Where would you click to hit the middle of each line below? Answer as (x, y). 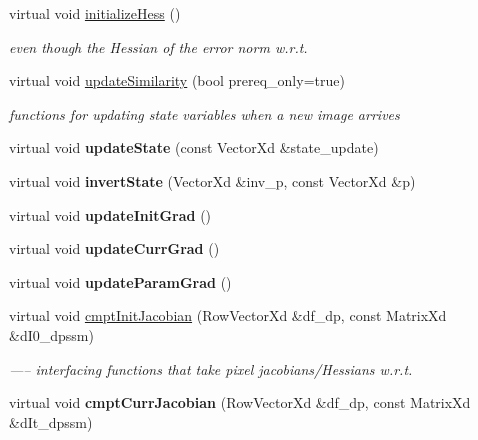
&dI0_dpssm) (51, 334)
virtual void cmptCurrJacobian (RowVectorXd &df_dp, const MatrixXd (240, 402)
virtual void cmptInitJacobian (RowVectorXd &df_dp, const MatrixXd (228, 315)
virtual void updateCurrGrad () (114, 248)
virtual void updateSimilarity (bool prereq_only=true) (177, 80)
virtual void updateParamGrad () (120, 281)
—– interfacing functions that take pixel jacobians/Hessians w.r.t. (211, 368)
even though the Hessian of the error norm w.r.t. (158, 46)
